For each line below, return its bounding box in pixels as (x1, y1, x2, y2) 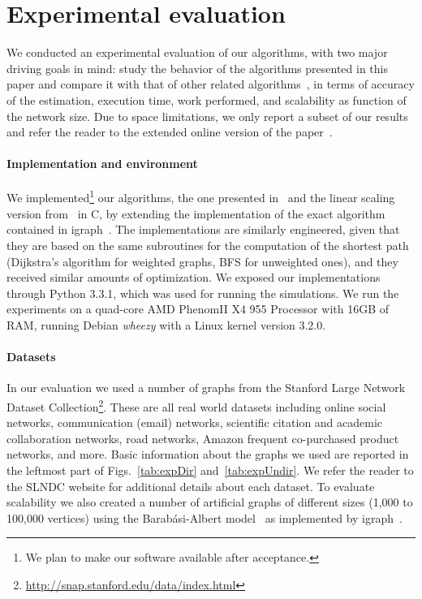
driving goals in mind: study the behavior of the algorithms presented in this (6, 59, 388, 76)
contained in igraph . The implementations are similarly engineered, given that (6, 221, 400, 238)
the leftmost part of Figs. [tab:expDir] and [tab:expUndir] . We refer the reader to (6, 461, 414, 478)
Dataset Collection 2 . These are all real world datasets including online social (6, 395, 386, 415)
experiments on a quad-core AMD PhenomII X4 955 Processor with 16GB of (6, 300, 390, 317)
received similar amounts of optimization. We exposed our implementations (6, 269, 381, 286)
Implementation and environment (6, 155, 198, 172)
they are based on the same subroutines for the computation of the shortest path (6, 236, 409, 253)
